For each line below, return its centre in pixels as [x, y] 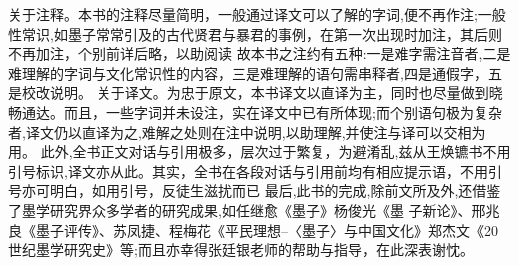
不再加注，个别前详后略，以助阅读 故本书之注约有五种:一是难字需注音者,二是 [259, 53]
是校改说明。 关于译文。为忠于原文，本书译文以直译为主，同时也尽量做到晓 [255, 92]
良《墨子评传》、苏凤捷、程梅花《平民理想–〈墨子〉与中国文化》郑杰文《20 [253, 229]
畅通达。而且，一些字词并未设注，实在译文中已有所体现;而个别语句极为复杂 [255, 111]
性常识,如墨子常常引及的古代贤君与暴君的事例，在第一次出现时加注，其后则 [255, 33]
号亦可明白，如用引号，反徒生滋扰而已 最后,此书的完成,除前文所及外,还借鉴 [254, 190]
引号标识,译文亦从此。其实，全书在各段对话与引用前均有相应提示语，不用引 [255, 170]
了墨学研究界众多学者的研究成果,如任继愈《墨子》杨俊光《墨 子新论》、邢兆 [254, 209]
